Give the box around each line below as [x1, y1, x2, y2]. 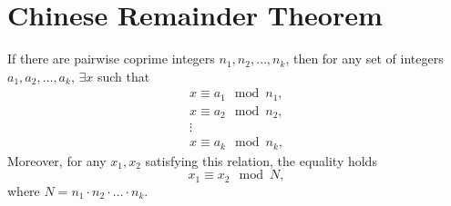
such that [97, 66, 150, 85]
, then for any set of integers [285, 49, 444, 68]
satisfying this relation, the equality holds [145, 151, 377, 170]
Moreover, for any [7, 151, 107, 170]
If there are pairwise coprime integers [7, 49, 215, 68]
